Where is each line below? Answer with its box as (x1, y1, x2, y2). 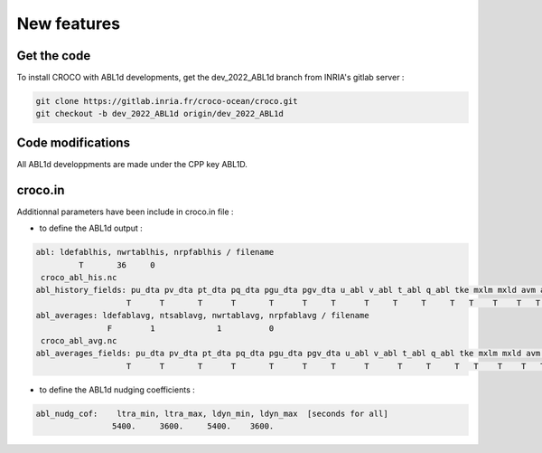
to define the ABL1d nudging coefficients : (39, 384, 195, 395)
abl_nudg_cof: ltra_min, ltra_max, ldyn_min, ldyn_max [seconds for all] (35, 408, 388, 419)
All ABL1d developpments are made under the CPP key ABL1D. (16, 158, 248, 169)
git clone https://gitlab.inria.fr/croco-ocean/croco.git (35, 96, 298, 107)
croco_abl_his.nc (41, 272, 117, 282)
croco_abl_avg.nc (41, 335, 117, 345)
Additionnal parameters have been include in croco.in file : (16, 206, 234, 217)
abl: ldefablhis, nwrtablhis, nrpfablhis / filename (35, 247, 275, 258)
